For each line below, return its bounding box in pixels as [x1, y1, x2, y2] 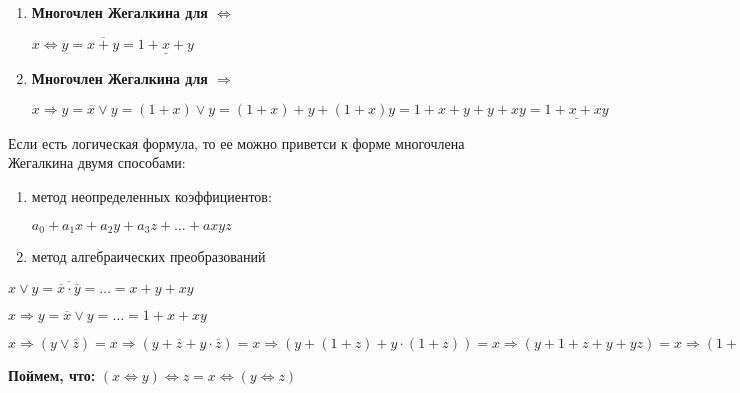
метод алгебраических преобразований [31, 246, 266, 267]
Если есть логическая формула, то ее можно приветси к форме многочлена [8, 132, 465, 153]
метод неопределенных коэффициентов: [31, 186, 272, 207]
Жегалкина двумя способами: [8, 152, 186, 173]
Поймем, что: [8, 365, 96, 386]
